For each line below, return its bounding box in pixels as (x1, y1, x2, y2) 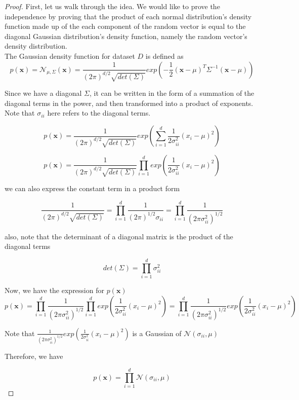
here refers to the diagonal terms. (47, 107, 151, 118)
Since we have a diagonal (5, 88, 82, 98)
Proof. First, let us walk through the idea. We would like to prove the (5, 1, 220, 11)
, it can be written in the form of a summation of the (90, 88, 254, 98)
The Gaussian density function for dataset (5, 50, 135, 61)
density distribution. (5, 41, 67, 51)
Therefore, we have (5, 350, 63, 361)
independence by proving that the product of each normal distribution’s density (5, 11, 252, 21)
